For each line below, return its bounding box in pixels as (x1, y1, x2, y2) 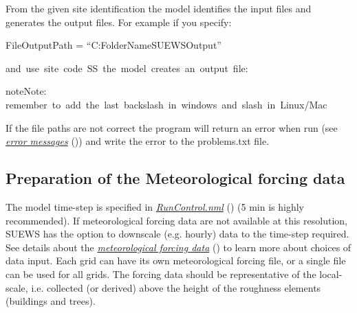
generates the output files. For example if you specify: (6, 14, 232, 29)
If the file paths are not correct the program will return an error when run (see (6, 120, 338, 135)
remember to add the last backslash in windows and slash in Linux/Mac (6, 97, 327, 111)
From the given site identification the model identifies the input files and (6, 1, 312, 15)
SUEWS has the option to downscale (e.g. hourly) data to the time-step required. (6, 227, 349, 241)
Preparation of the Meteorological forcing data (6, 167, 345, 189)
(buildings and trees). (6, 294, 96, 308)
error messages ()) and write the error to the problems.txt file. (6, 134, 270, 148)
